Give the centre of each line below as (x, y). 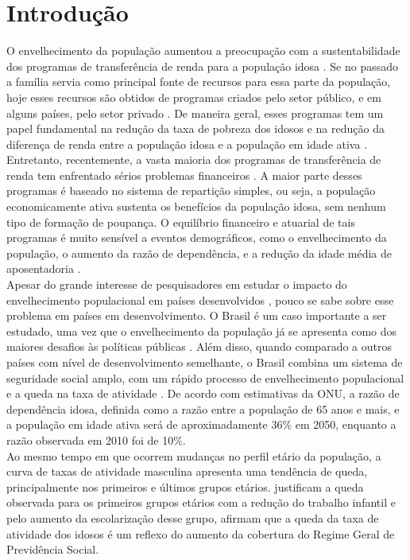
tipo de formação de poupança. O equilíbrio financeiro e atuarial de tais (181, 222)
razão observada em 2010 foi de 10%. (96, 439)
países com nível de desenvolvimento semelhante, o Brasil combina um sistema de (205, 362)
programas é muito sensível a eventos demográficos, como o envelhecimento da (197, 237)
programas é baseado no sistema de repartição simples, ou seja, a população (191, 191)
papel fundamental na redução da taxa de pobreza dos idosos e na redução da (195, 128)
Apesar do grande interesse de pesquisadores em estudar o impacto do (177, 284)
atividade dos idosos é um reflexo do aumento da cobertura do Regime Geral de (201, 533)
